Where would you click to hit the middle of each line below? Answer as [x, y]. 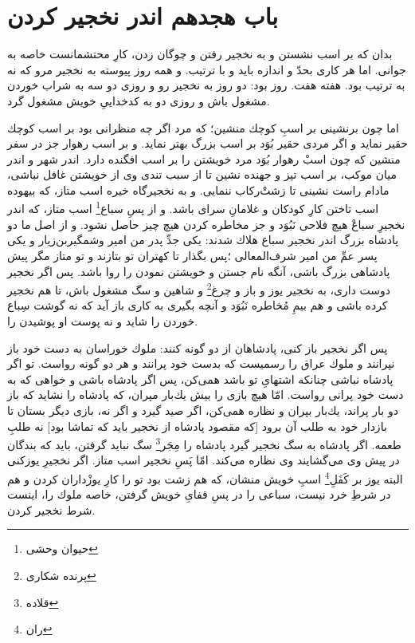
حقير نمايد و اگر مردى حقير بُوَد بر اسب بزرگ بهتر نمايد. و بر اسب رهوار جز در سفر [207, 143]
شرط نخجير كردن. [51, 509]
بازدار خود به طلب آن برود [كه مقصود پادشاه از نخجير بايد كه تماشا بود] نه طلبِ [197, 426]
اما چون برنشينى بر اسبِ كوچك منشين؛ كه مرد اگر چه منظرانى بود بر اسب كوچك [203, 127]
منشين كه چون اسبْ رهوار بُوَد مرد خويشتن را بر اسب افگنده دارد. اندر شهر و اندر [204, 158]
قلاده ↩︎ [42, 602]
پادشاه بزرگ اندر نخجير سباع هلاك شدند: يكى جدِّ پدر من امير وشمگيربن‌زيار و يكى [203, 240]
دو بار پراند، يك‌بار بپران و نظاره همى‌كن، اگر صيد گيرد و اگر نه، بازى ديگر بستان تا [203, 410]
